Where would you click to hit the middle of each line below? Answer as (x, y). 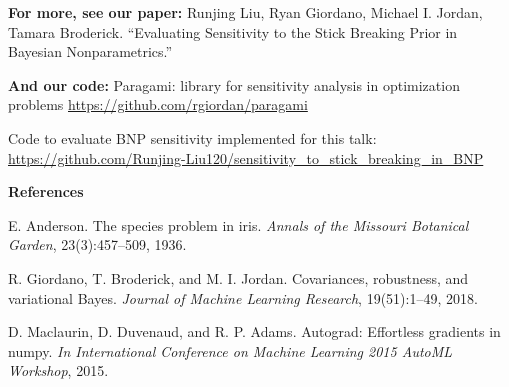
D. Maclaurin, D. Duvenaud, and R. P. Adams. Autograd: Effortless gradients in (254, 331)
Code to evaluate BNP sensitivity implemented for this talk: (192, 137)
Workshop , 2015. (58, 370)
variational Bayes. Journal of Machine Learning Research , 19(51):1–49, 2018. (243, 297)
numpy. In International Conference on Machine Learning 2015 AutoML (230, 350)
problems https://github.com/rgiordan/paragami (158, 104)
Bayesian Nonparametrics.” (90, 51)
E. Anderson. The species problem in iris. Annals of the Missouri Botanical (238, 224)
